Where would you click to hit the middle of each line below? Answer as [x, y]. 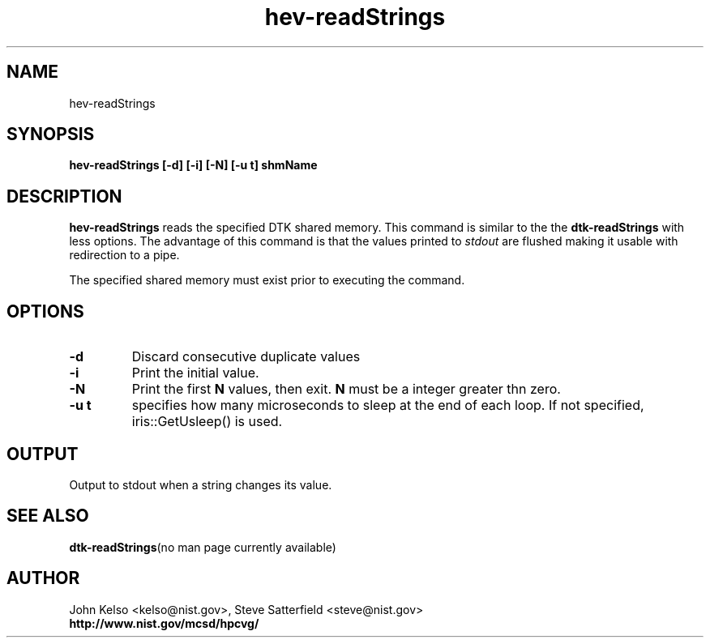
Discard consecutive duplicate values [246, 357]
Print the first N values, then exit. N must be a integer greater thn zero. [346, 389]
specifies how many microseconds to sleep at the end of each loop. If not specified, [388, 405]
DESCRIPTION [64, 196]
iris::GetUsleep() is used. [207, 422]
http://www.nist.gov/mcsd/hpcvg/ [164, 623]
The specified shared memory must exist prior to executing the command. [267, 280]
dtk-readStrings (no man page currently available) [203, 547]
